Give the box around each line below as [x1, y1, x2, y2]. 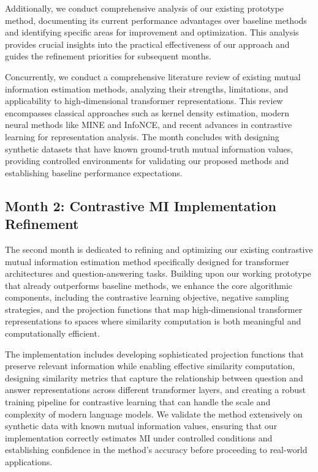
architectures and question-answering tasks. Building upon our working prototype [5, 267, 311, 280]
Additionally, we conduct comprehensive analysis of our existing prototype [5, 2, 284, 14]
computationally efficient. [5, 327, 100, 340]
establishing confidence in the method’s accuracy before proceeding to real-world [5, 443, 308, 456]
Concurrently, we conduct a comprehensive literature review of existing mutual [5, 70, 301, 83]
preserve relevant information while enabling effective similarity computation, [5, 359, 295, 372]
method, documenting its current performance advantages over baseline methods [5, 13, 307, 26]
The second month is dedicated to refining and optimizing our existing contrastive [5, 242, 313, 255]
